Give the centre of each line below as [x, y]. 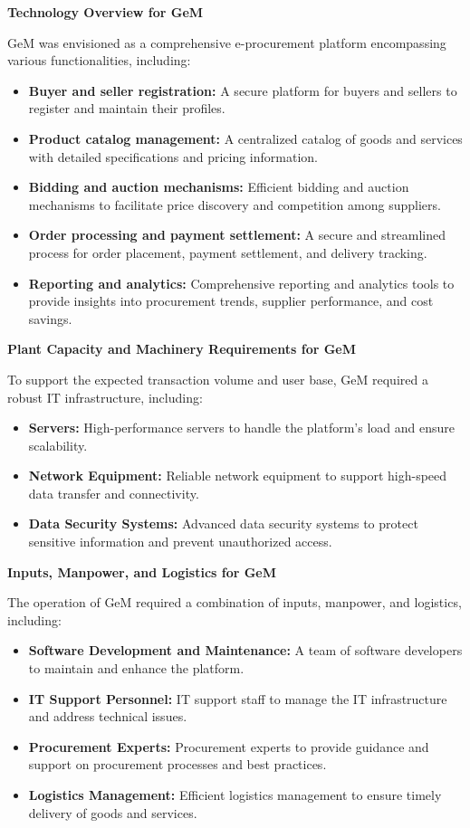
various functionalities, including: [99, 60]
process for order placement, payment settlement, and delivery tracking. [228, 252]
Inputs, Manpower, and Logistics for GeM [142, 571]
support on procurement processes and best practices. [177, 764]
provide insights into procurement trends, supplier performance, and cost [231, 301]
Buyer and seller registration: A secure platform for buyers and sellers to [243, 90]
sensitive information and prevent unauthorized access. [180, 542]
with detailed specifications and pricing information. [173, 156]
